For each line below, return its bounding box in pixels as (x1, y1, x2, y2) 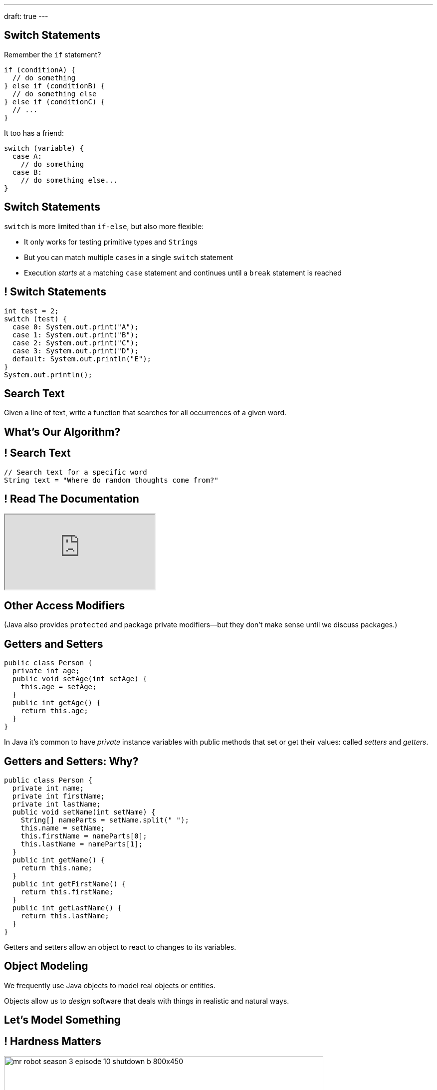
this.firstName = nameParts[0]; (20, 832, 147, 840)
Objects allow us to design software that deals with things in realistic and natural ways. (4, 996, 289, 1005)
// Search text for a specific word (4, 468, 147, 476)
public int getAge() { (12, 699, 101, 707)
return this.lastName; (20, 912, 109, 920)
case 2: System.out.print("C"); (12, 338, 139, 347)
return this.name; (20, 864, 93, 872)
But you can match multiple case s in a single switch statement (24, 253, 233, 262)
